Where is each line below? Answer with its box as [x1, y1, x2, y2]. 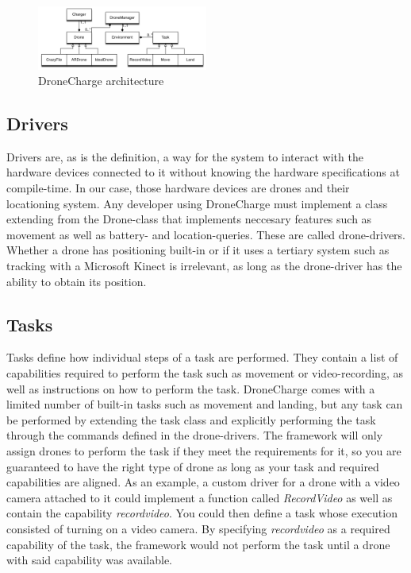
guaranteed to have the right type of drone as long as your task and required [6, 458, 379, 474]
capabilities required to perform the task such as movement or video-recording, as [6, 365, 403, 381]
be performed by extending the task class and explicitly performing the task [6, 411, 376, 428]
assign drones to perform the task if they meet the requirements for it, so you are [6, 443, 401, 459]
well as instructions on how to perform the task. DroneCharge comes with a [6, 380, 375, 397]
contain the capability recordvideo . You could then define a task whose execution [6, 505, 398, 521]
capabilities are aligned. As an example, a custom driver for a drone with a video [6, 474, 400, 490]
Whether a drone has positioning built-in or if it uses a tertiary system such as [6, 242, 390, 258]
